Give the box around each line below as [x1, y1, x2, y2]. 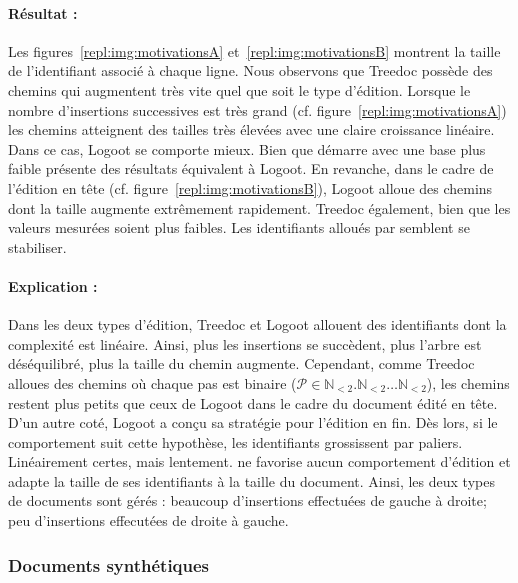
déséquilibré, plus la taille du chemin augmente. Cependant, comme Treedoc [8, 353, 475, 374]
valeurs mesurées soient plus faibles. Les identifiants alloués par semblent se [8, 217, 470, 238]
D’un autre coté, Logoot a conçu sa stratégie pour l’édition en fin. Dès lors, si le [8, 412, 498, 433]
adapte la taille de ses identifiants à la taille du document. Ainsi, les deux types [8, 470, 495, 491]
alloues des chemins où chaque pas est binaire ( [8, 372, 297, 393]
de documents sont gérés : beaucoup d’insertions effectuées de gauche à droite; [8, 490, 487, 511]
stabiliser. [8, 236, 67, 257]
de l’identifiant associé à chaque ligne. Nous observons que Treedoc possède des [8, 60, 493, 81]
